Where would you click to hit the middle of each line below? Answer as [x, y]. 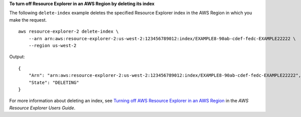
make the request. [28, 20]
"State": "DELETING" [54, 82]
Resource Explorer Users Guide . [42, 107]
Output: [17, 57]
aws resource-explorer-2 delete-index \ [68, 32]
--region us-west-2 [52, 45]
